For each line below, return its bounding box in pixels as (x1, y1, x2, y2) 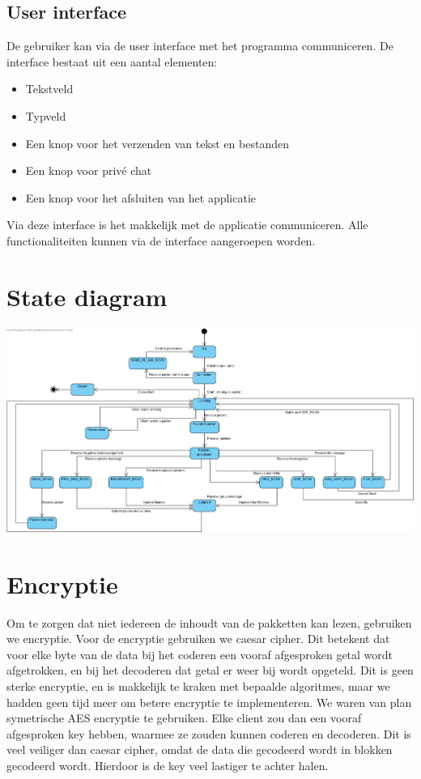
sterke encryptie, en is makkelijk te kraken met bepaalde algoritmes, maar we (6, 677, 390, 694)
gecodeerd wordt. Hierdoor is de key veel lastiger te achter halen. (6, 756, 329, 773)
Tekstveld (25, 80, 74, 97)
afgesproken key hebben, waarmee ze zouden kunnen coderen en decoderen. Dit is (6, 725, 411, 742)
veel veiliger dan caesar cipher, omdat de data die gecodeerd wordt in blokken (6, 741, 393, 758)
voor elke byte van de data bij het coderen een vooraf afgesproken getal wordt (6, 645, 393, 662)
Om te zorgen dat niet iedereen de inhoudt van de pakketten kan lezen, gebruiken (6, 614, 412, 631)
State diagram (6, 279, 168, 313)
